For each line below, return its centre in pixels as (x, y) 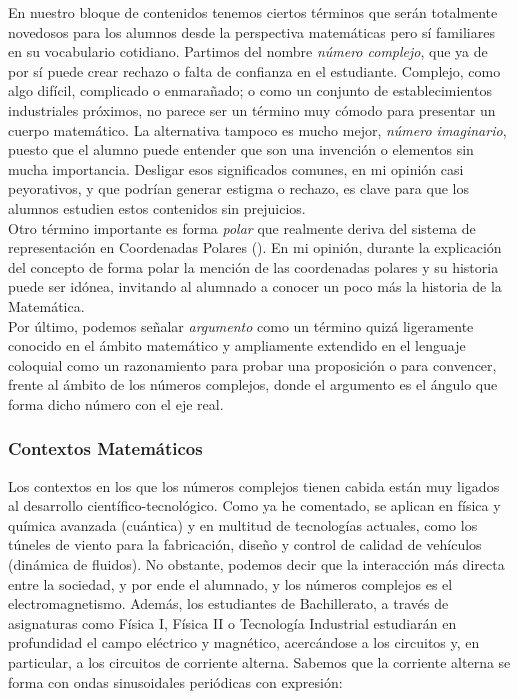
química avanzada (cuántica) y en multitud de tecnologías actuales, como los (243, 524)
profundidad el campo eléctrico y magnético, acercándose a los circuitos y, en (244, 642)
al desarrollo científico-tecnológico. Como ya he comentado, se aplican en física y (254, 505)
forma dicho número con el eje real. (116, 403)
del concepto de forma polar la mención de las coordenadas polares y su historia (253, 266)
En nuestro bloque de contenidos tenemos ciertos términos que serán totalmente (253, 12)
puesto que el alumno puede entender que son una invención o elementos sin (241, 149)
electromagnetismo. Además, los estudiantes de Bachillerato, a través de (228, 603)
